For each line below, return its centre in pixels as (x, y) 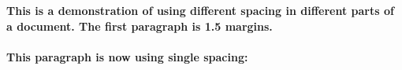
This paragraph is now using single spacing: (127, 56)
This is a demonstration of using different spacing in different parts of (200, 10)
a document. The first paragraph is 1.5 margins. (140, 26)
